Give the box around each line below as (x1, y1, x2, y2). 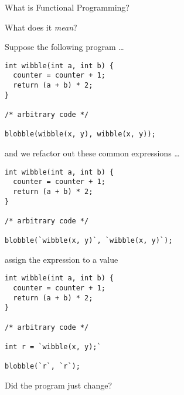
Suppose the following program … (5, 41, 124, 53)
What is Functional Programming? (5, 1, 130, 13)
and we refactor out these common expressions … (5, 147, 180, 159)
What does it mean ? (5, 21, 77, 33)
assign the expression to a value (5, 253, 118, 265)
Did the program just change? (5, 379, 113, 391)
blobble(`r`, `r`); (5, 362, 80, 371)
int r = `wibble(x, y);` (5, 343, 101, 352)
